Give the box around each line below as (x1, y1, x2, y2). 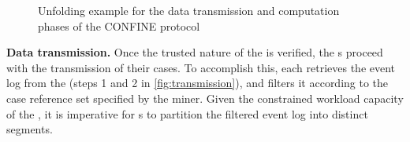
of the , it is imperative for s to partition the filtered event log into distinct (6, 105, 368, 122)
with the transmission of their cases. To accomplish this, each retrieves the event (6, 59, 396, 75)
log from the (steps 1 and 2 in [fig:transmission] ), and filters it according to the (6, 75, 389, 91)
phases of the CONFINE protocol (38, 17, 200, 34)
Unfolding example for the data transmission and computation (38, 2, 340, 18)
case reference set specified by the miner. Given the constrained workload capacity (6, 89, 404, 106)
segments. (6, 121, 53, 137)
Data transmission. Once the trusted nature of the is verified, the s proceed (6, 44, 383, 60)
